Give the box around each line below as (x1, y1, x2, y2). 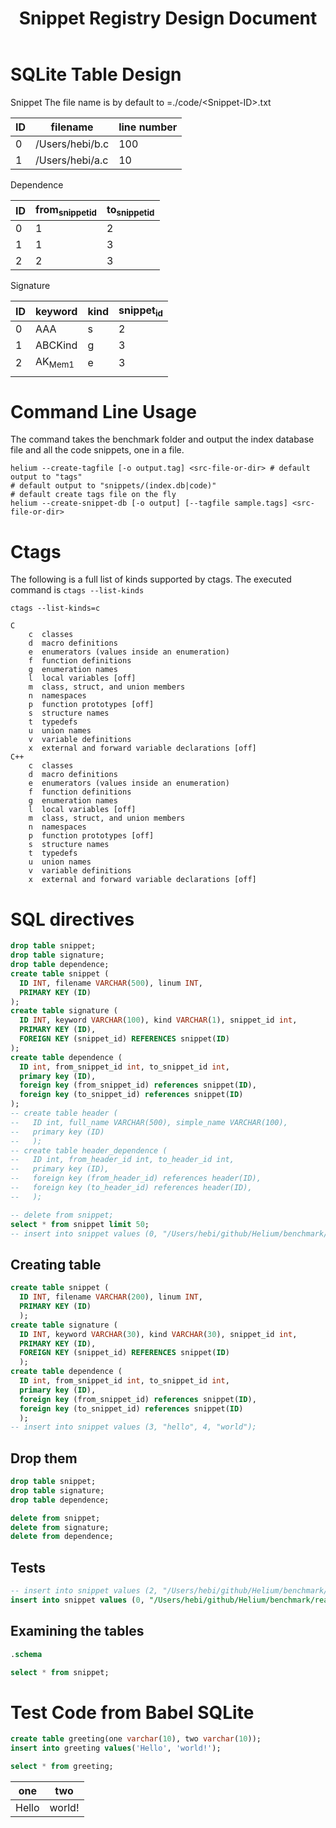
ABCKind (35, 338, 78, 352)
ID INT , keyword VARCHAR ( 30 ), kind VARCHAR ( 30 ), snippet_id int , (19, 1329, 298, 1339)
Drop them (10, 1450, 78, 1467)
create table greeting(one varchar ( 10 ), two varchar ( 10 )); (10, 1734, 262, 1744)
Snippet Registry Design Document (18, 7, 318, 30)
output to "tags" (10, 472, 83, 482)
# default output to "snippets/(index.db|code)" (10, 481, 217, 491)
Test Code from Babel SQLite (10, 1701, 255, 1724)
